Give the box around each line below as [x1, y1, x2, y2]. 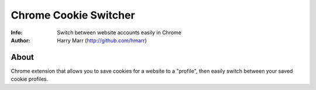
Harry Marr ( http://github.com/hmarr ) [57, 37, 147, 44]
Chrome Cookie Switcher [11, 9, 135, 21]
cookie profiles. [11, 75, 49, 82]
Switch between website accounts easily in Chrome [57, 29, 181, 36]
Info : [11, 29, 23, 36]
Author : [11, 37, 30, 44]
